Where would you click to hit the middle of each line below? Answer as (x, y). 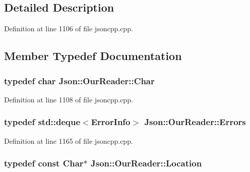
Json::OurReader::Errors (195, 122)
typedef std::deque (42, 122)
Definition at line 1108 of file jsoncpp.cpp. (69, 99)
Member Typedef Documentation (93, 56)
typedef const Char (44, 163)
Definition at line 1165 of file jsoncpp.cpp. (69, 140)
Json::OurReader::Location (146, 163)
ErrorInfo (111, 122)
